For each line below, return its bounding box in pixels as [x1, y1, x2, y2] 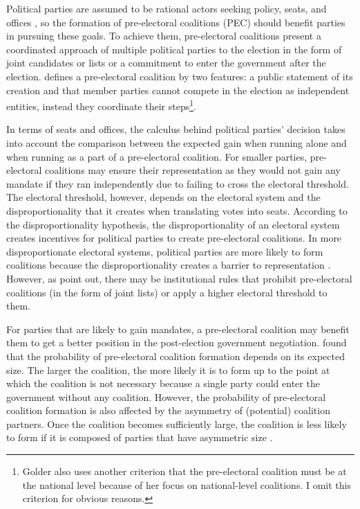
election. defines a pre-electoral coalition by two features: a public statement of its [6, 69, 353, 83]
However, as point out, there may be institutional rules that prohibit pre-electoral [6, 271, 352, 285]
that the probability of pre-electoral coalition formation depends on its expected [6, 348, 345, 363]
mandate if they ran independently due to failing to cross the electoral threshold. [6, 176, 349, 190]
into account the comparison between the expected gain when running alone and [6, 136, 347, 150]
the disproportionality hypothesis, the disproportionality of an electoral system [6, 217, 340, 231]
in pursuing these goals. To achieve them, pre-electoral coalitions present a [6, 28, 321, 43]
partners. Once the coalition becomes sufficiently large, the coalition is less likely [6, 416, 347, 431]
